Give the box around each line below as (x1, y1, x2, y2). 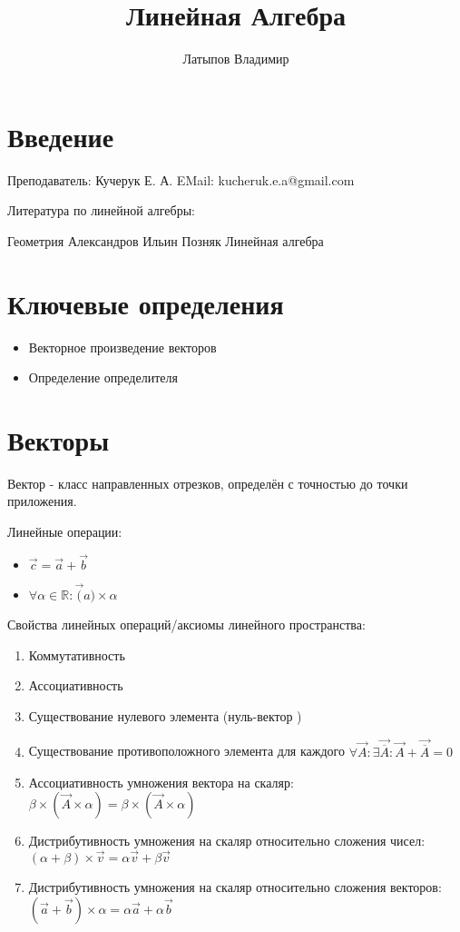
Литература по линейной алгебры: (7, 201, 195, 220)
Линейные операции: (7, 522, 122, 541)
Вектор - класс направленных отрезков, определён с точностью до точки (7, 473, 408, 492)
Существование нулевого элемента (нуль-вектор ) (28, 706, 302, 725)
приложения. (7, 491, 77, 511)
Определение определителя (28, 368, 178, 387)
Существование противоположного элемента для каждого (28, 741, 345, 760)
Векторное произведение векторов (28, 337, 217, 356)
